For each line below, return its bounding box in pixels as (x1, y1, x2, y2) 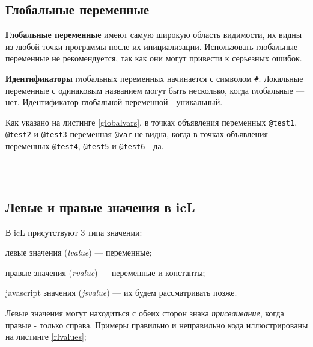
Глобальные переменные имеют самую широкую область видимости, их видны (5, 28, 302, 41)
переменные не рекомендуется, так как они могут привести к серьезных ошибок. (5, 52, 302, 64)
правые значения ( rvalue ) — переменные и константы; (5, 266, 205, 278)
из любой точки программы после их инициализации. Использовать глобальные (5, 40, 298, 52)
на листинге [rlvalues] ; (5, 330, 87, 343)
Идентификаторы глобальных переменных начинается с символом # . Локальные (5, 72, 303, 84)
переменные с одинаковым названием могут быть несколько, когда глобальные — (5, 84, 305, 96)
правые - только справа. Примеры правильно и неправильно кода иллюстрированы (5, 318, 308, 331)
